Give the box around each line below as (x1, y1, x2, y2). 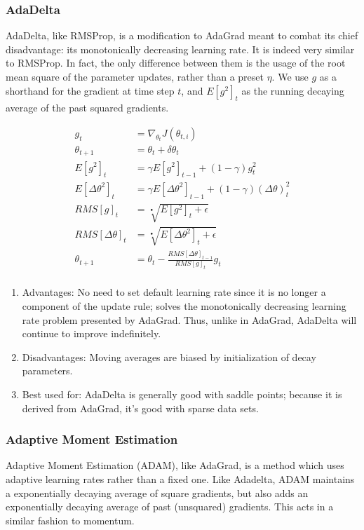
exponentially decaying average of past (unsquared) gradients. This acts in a (6, 499, 334, 514)
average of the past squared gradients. (6, 100, 169, 115)
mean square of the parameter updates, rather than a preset (6, 69, 264, 83)
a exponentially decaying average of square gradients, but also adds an (6, 485, 309, 500)
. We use (271, 69, 309, 83)
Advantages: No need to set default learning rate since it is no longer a (22, 285, 326, 299)
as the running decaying (241, 83, 344, 97)
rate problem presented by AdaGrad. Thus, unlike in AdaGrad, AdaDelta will (22, 312, 357, 327)
